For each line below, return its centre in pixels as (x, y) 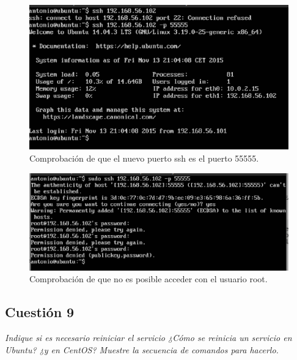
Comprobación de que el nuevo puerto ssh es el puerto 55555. (144, 158)
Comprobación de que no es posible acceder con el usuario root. (148, 279)
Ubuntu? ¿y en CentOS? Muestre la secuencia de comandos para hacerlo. (142, 349)
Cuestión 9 (40, 312)
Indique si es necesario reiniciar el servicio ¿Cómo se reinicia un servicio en (148, 337)
